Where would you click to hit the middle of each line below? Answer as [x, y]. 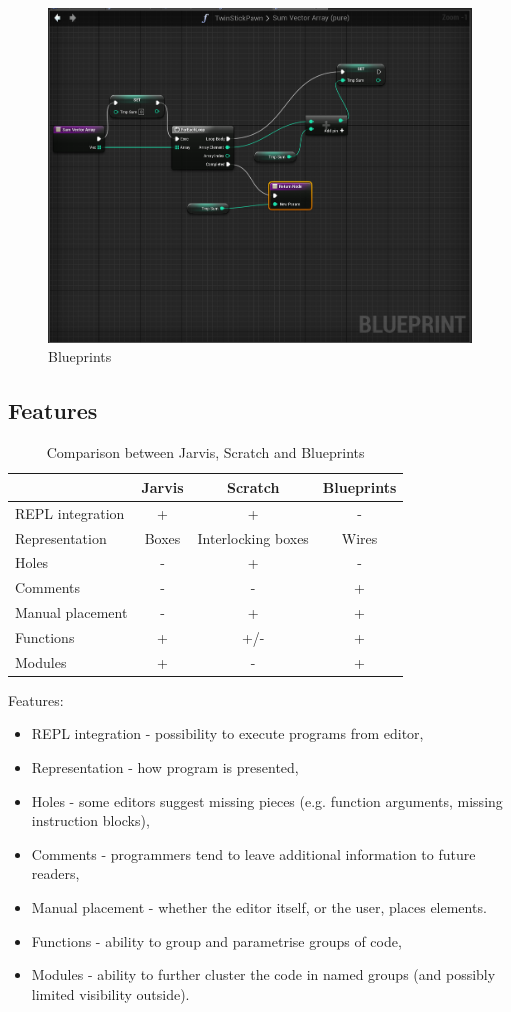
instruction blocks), [90, 820]
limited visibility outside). [110, 993]
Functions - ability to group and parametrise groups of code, [216, 940]
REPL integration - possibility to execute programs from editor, [227, 733]
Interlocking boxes [253, 537]
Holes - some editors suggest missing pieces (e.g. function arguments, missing [267, 800]
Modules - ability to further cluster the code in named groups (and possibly [263, 974]
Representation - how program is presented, [165, 767]
